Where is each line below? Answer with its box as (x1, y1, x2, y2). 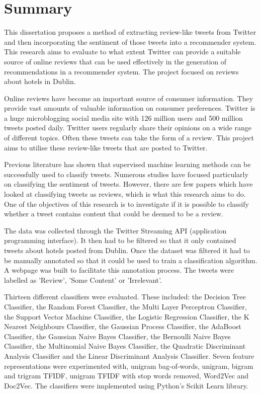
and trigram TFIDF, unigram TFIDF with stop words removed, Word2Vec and (4, 370, 249, 381)
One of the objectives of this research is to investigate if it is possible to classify (4, 198, 249, 209)
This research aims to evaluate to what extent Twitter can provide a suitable (4, 46, 241, 57)
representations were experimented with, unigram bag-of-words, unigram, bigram (4, 360, 253, 371)
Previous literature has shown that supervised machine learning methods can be (4, 159, 251, 170)
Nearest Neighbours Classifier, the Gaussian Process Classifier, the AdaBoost (4, 321, 241, 332)
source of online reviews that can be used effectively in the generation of (4, 56, 227, 66)
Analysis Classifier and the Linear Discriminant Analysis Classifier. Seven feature (4, 350, 254, 361)
